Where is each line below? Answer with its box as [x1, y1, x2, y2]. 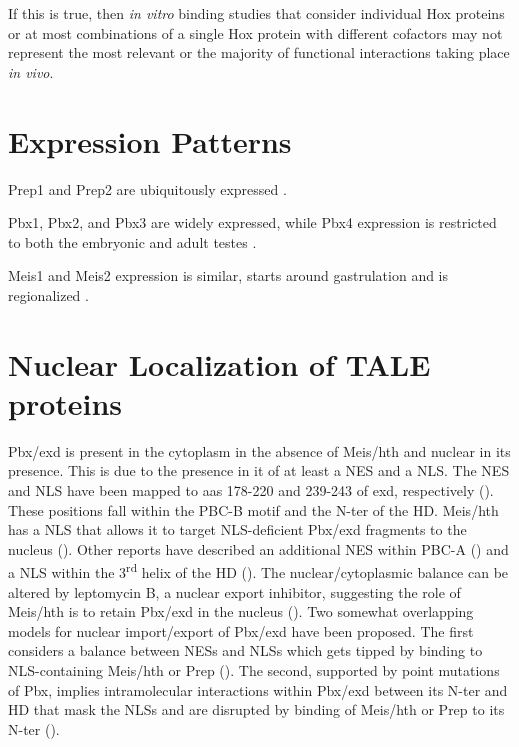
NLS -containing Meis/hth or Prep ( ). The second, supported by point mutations [8, 659, 500, 680]
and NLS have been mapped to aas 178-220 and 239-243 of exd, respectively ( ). [8, 479, 494, 500]
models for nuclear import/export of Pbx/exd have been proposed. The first [8, 620, 474, 641]
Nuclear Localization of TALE [8, 343, 431, 384]
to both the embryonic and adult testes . [8, 231, 257, 252]
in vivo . [8, 61, 54, 82]
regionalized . [8, 284, 89, 305]
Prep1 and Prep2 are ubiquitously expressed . [8, 178, 287, 199]
